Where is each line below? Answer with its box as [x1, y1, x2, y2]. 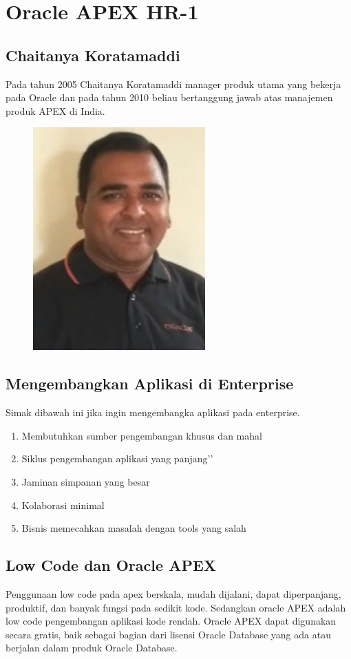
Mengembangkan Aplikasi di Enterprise [6, 373, 294, 394]
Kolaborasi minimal [21, 497, 105, 512]
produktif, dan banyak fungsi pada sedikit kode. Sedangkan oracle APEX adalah [6, 600, 346, 614]
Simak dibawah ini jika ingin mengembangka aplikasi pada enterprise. [6, 405, 300, 420]
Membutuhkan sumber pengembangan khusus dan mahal [21, 428, 262, 442]
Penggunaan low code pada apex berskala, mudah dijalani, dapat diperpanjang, [6, 586, 341, 601]
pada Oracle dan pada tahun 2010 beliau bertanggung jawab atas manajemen [6, 90, 333, 105]
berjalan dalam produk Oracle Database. [6, 640, 178, 655]
